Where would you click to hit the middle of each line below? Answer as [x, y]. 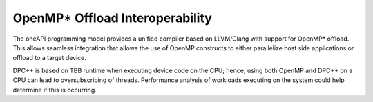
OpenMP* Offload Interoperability [112, 18]
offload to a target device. [49, 58]
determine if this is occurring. [55, 90]
